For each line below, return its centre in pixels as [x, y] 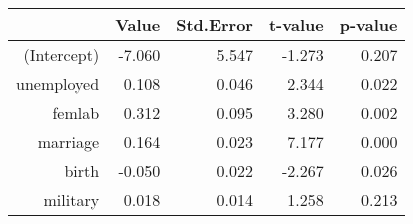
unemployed [58, 83]
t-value [296, 24]
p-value [368, 24]
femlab [76, 112]
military [71, 199]
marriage [68, 141]
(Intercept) [61, 54]
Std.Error [214, 24]
